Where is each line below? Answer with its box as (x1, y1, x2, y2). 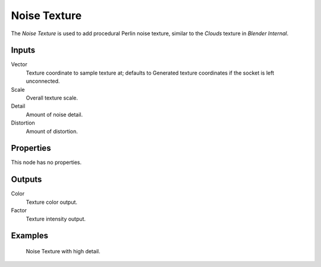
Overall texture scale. (26, 94, 78, 101)
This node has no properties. (11, 159, 82, 166)
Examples (11, 231, 49, 241)
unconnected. (26, 77, 60, 85)
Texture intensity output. (26, 215, 86, 222)
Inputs (11, 45, 36, 55)
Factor (11, 207, 27, 214)
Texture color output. (26, 198, 77, 206)
